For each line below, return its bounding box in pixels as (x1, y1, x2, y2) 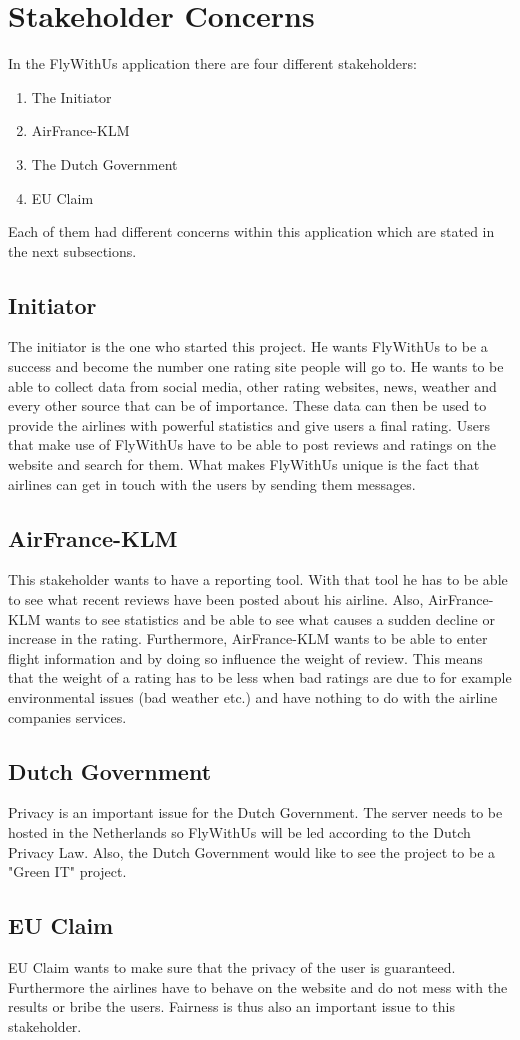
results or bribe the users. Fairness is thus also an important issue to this (8, 996, 456, 1017)
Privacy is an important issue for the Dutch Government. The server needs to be (8, 802, 503, 823)
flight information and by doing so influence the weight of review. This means (8, 647, 483, 668)
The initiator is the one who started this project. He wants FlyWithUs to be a (8, 336, 488, 357)
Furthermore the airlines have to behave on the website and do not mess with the (8, 976, 508, 997)
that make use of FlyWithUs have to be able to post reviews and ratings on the (8, 434, 496, 455)
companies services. (8, 706, 127, 727)
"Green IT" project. (8, 861, 127, 882)
